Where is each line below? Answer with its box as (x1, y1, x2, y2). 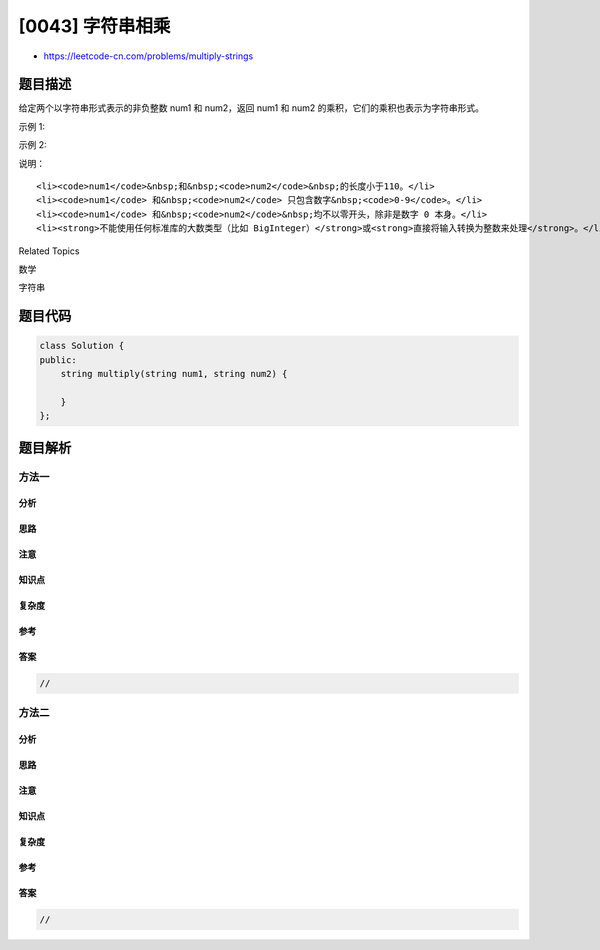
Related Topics (18, 245, 80, 257)
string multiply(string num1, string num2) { (60, 368, 288, 380)
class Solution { (39, 340, 125, 352)
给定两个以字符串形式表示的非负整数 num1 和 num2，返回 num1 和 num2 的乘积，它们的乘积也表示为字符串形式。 (18, 102, 485, 114)
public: (39, 354, 77, 365)
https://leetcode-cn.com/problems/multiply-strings (43, 50, 254, 62)
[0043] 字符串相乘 (18, 15, 171, 37)
